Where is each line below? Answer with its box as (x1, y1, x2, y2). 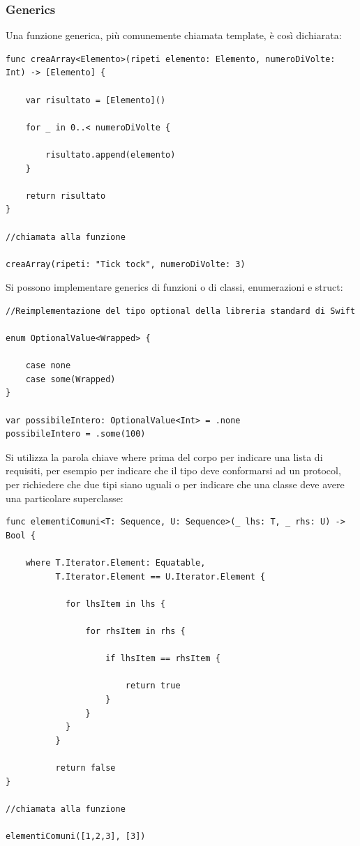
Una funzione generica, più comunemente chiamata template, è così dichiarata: (6, 28, 342, 43)
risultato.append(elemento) (45, 149, 176, 160)
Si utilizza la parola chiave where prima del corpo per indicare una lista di (6, 449, 323, 464)
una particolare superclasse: (6, 490, 123, 505)
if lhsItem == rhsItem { (105, 654, 220, 664)
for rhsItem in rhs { (85, 626, 186, 636)
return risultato (25, 190, 106, 201)
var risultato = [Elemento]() (25, 95, 166, 105)
